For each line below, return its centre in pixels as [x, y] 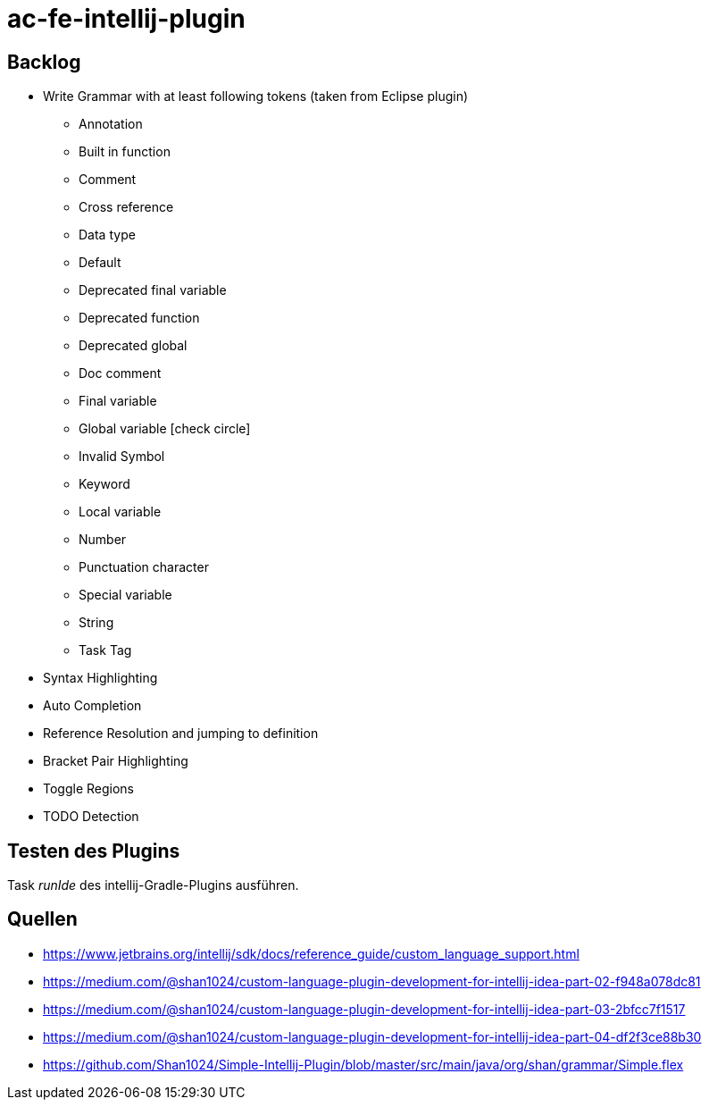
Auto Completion [92, 706]
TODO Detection [91, 817]
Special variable [125, 595]
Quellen [42, 919]
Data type [107, 235]
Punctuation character [144, 567]
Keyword [104, 484]
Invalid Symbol [122, 457]
